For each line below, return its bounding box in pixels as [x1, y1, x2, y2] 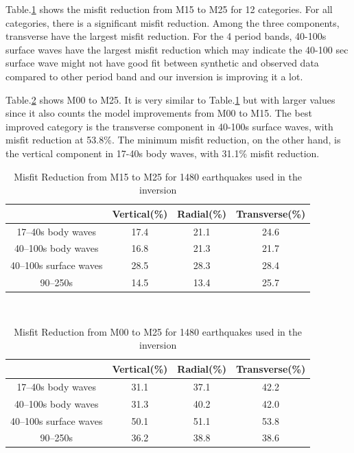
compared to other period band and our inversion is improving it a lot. [5, 69, 303, 83]
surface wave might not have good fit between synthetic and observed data [5, 56, 319, 70]
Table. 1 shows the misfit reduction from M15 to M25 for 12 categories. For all [5, 2, 333, 16]
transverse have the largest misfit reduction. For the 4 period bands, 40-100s [5, 29, 327, 43]
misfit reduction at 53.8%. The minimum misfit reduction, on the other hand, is [5, 132, 341, 147]
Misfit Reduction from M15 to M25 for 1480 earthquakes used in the [14, 169, 303, 183]
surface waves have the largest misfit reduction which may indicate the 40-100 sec [5, 42, 349, 56]
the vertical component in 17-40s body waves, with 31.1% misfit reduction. [5, 146, 320, 160]
